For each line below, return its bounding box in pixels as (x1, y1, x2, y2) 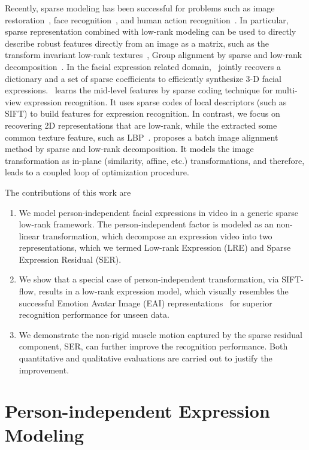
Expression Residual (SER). (19, 253, 122, 265)
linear (19, 229, 40, 242)
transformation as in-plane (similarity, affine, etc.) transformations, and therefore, (5, 154, 305, 166)
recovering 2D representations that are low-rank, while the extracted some (5, 118, 277, 131)
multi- (275, 84, 298, 96)
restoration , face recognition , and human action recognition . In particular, (5, 13, 289, 26)
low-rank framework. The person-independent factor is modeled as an (19, 218, 274, 230)
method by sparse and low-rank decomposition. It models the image (5, 142, 254, 155)
